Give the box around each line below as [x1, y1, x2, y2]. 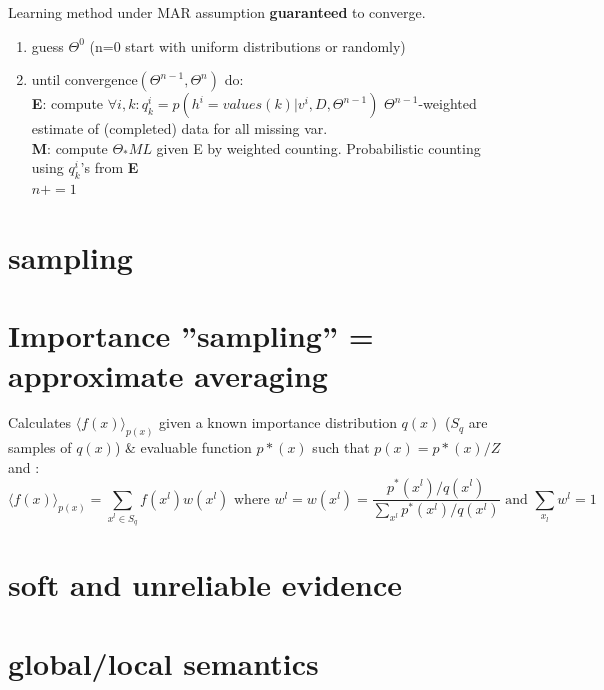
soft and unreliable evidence [8, 564, 402, 605]
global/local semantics [8, 642, 319, 683]
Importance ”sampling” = [8, 315, 374, 356]
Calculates [8, 412, 72, 433]
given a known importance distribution [159, 412, 397, 433]
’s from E [80, 157, 139, 178]
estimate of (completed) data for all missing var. [31, 118, 328, 139]
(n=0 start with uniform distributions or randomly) [89, 35, 406, 56]
